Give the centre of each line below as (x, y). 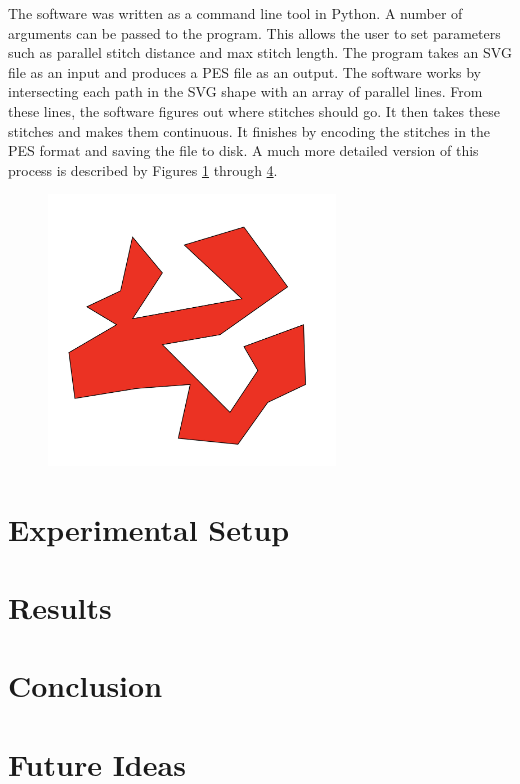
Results (60, 606)
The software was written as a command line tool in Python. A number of (235, 13)
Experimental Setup (149, 528)
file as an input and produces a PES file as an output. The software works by (245, 71)
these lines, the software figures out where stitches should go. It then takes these (254, 110)
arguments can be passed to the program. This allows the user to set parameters (254, 32)
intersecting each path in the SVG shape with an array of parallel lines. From (245, 91)
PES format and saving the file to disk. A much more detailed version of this (243, 150)
